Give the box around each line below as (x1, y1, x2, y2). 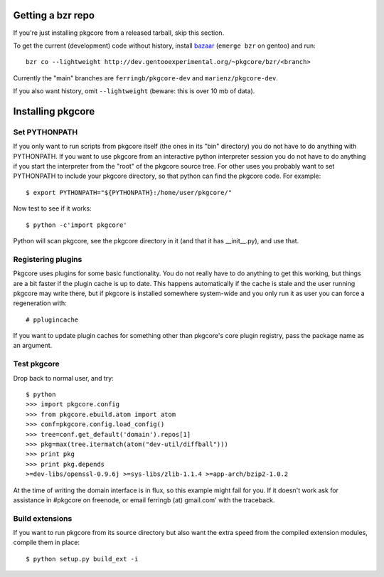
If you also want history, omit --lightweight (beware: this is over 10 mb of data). (13, 87, 255, 95)
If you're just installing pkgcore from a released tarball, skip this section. (13, 28, 225, 37)
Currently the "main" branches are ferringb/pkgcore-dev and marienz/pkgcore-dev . (13, 73, 279, 82)
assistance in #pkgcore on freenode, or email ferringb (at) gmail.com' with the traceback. (13, 495, 275, 504)
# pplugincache (26, 315, 79, 324)
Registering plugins (13, 254, 82, 264)
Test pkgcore (13, 359, 60, 369)
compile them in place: (13, 538, 80, 547)
